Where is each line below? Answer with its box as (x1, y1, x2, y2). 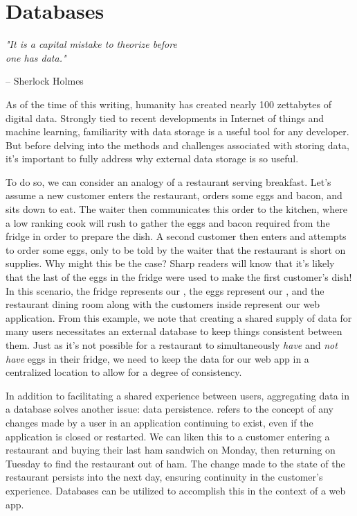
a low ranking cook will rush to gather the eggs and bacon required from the (6, 215, 330, 230)
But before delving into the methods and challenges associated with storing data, (6, 137, 349, 152)
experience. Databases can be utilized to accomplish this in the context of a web (6, 483, 346, 497)
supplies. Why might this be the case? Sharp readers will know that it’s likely (6, 256, 335, 270)
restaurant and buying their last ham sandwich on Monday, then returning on (6, 442, 336, 457)
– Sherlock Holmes (6, 74, 84, 88)
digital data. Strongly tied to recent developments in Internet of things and (6, 110, 324, 125)
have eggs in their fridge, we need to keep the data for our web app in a (6, 351, 309, 365)
